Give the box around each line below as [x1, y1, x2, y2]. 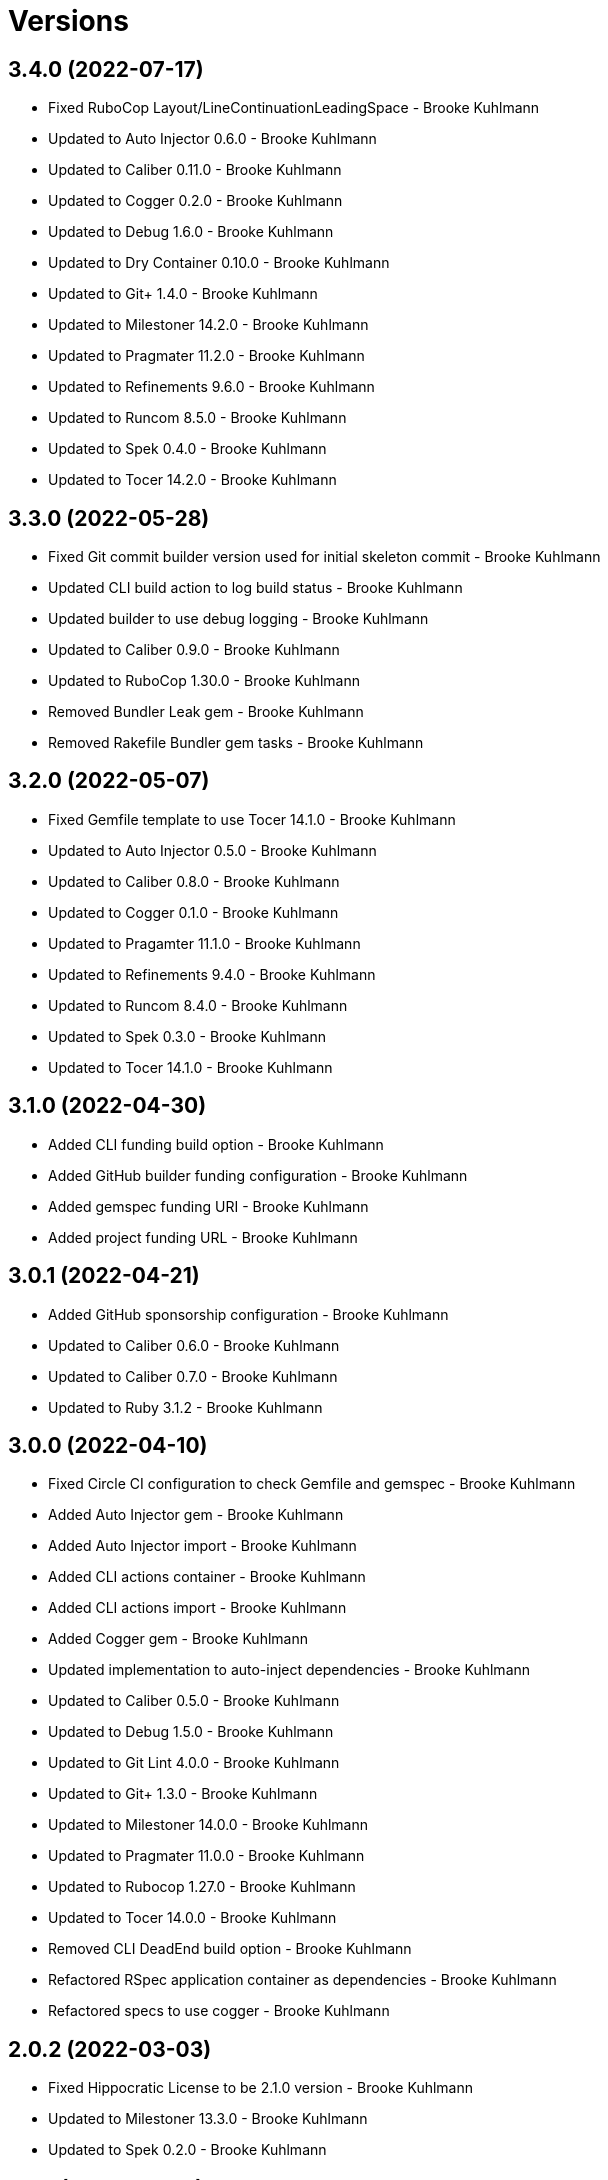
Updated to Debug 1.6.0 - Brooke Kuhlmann [48, 223, 334, 241]
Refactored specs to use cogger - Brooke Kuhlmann [48, 2002, 390, 2020]
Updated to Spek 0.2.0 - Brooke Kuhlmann [48, 2141, 327, 2159]
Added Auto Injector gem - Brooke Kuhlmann [48, 1506, 344, 1524]
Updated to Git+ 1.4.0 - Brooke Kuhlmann [48, 285, 318, 303]
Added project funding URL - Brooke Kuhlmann [48, 1228, 358, 1246]
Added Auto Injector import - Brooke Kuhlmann [48, 1537, 357, 1555]
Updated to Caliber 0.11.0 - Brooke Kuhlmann [48, 161, 342, 179]
